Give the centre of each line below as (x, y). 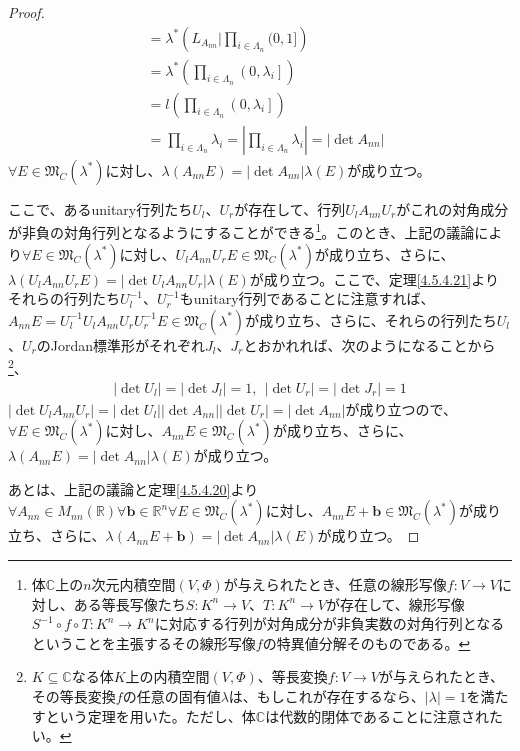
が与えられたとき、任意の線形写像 (335, 584)
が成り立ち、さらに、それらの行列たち (371, 319)
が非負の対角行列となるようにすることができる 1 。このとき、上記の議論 (241, 230)
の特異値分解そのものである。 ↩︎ (366, 642)
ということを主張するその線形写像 (143, 642)
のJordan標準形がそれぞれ (121, 344)
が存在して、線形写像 (395, 603)
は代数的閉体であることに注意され (377, 715)
